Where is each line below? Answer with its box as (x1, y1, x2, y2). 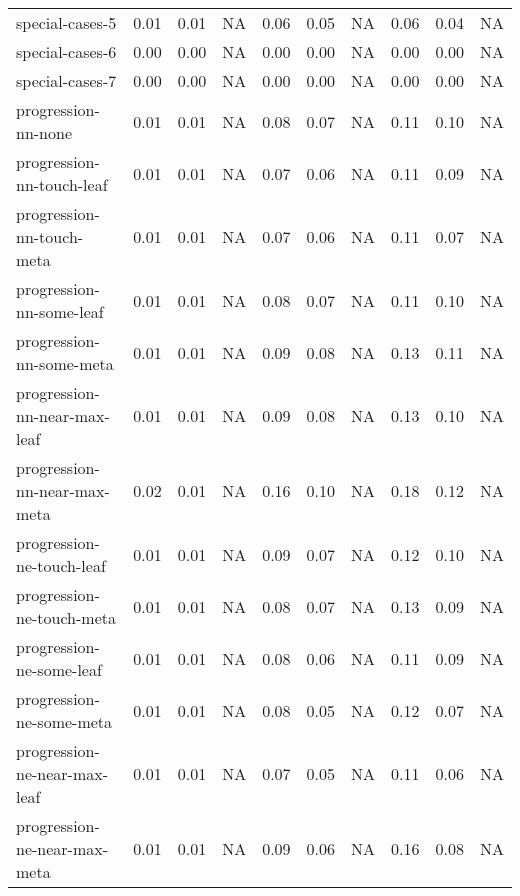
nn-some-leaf (16, 300, 104, 323)
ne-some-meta (16, 710, 113, 733)
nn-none (16, 121, 73, 144)
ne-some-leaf (16, 658, 102, 681)
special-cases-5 (16, 11, 117, 34)
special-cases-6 (16, 40, 117, 63)
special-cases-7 (16, 69, 117, 92)
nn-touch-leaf (16, 173, 108, 196)
